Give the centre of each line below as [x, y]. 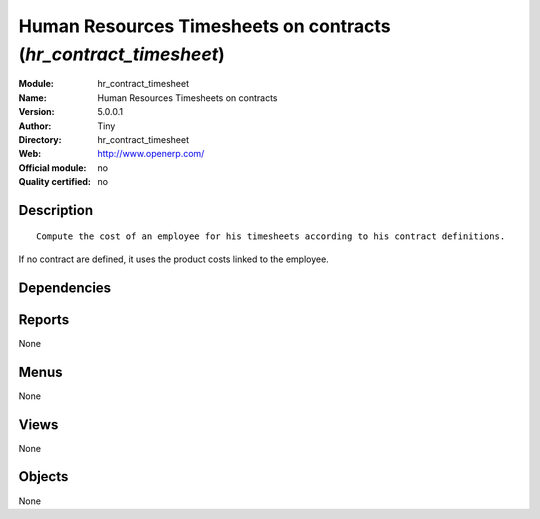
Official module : [52, 167]
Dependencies [65, 287]
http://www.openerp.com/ [151, 154]
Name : [32, 97]
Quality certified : [55, 182]
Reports [44, 319]
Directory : [40, 139]
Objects [43, 476]
